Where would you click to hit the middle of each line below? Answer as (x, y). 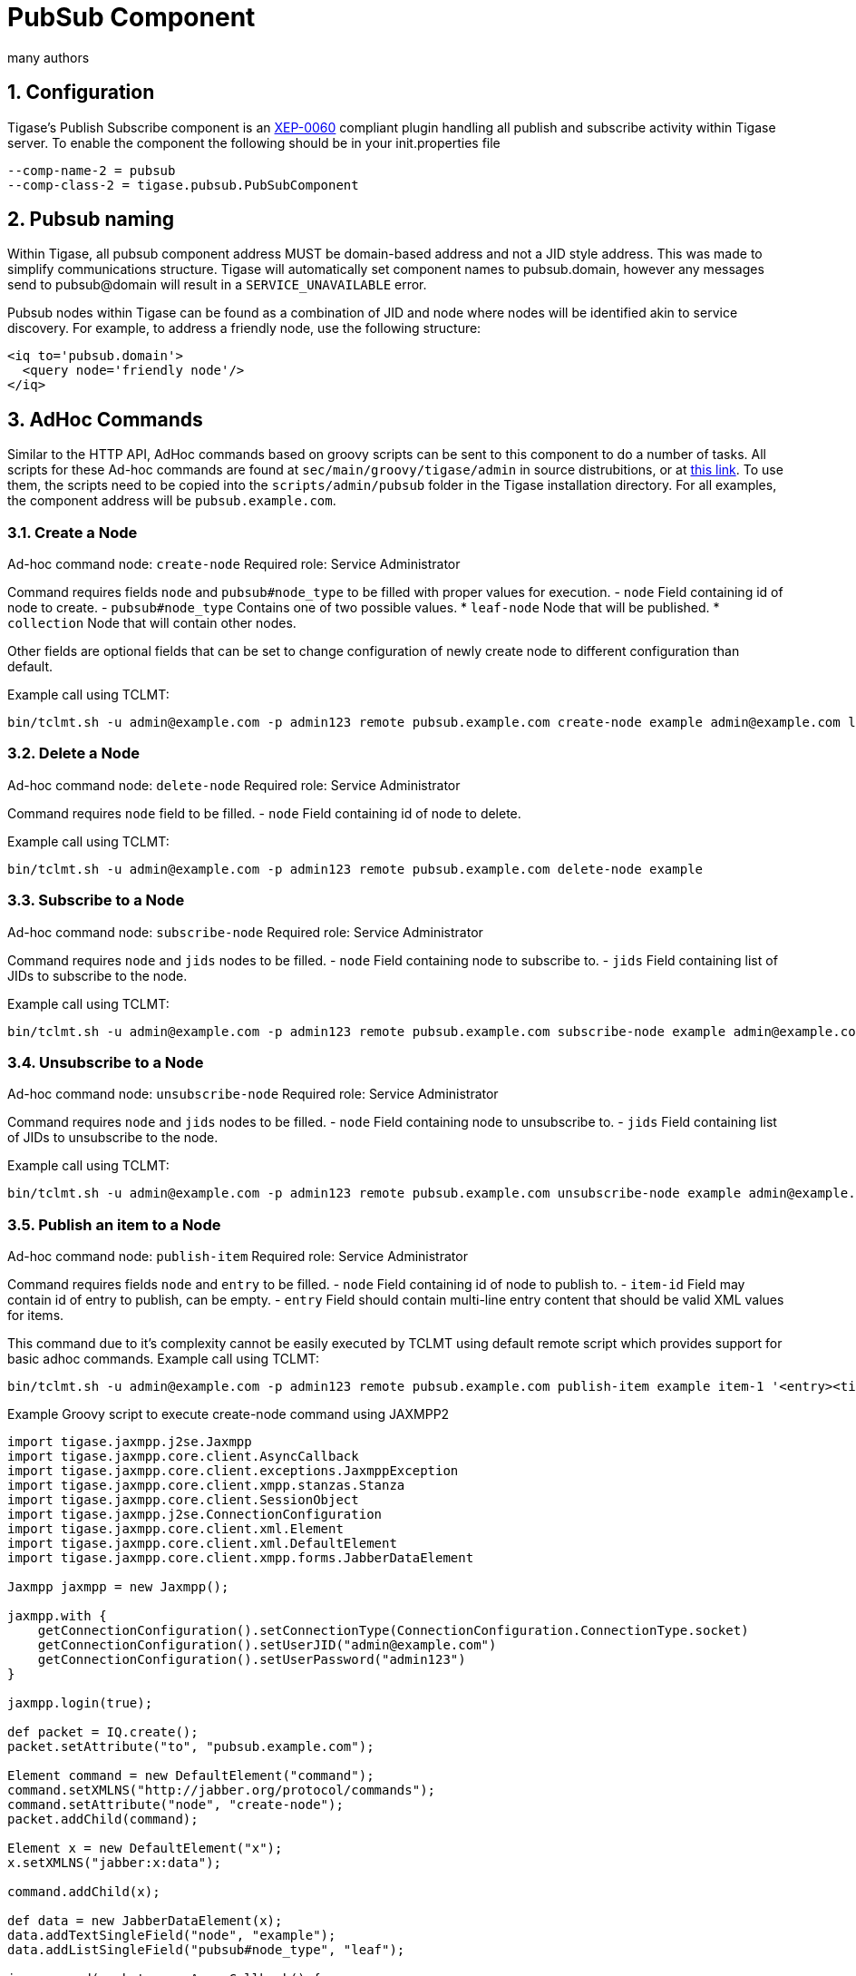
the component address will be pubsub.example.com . (172, 501)
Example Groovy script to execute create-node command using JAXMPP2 (229, 1414)
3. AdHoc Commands (105, 419)
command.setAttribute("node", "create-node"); (175, 1805)
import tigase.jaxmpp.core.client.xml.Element (175, 1529)
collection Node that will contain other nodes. (152, 623)
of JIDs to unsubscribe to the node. (113, 1138)
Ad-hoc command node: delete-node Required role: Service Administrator (234, 785)
